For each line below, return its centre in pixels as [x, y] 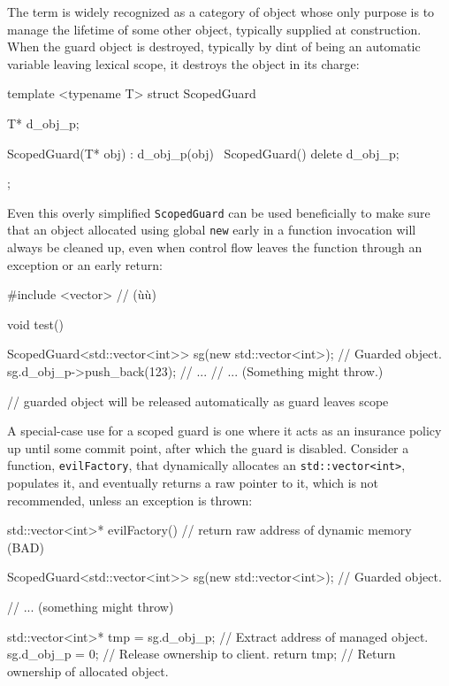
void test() [35, 324]
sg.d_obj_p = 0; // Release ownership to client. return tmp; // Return [202, 654]
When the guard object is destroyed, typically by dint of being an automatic [214, 46]
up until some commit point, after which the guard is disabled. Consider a [208, 447]
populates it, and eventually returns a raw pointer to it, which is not [193, 483]
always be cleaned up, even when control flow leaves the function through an [215, 247]
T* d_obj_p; [43, 123]
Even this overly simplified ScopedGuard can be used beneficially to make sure [219, 212]
